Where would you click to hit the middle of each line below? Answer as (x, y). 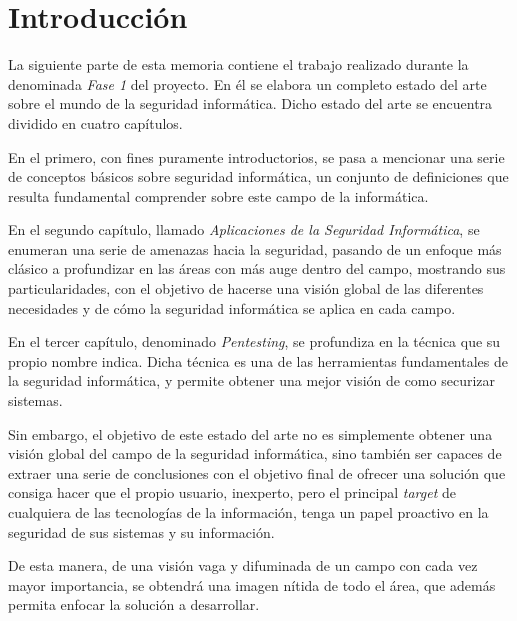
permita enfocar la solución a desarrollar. (134, 604)
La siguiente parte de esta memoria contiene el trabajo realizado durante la (238, 64)
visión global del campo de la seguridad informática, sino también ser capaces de (255, 453)
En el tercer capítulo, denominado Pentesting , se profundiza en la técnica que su (254, 341)
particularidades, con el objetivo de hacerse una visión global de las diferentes (246, 288)
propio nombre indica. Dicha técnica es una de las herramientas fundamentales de (258, 360)
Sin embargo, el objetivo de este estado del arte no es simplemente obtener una (250, 433)
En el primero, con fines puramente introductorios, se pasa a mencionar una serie (256, 156)
